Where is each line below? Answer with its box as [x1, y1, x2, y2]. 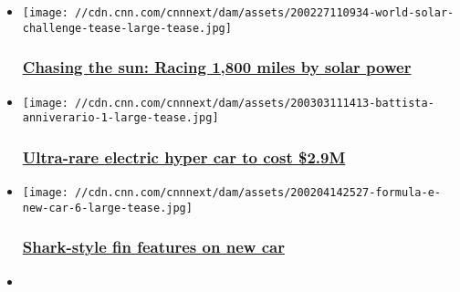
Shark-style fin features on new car [22, 235, 285, 258]
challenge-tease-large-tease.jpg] [22, 21, 232, 35]
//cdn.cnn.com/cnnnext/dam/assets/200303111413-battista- [75, 96, 434, 109]
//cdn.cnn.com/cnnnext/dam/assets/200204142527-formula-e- [75, 186, 441, 200]
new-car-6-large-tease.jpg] [22, 201, 193, 214]
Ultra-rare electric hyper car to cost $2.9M [22, 145, 346, 168]
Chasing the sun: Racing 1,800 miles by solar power [22, 56, 412, 78]
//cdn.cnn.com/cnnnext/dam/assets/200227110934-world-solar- [75, 6, 455, 19]
